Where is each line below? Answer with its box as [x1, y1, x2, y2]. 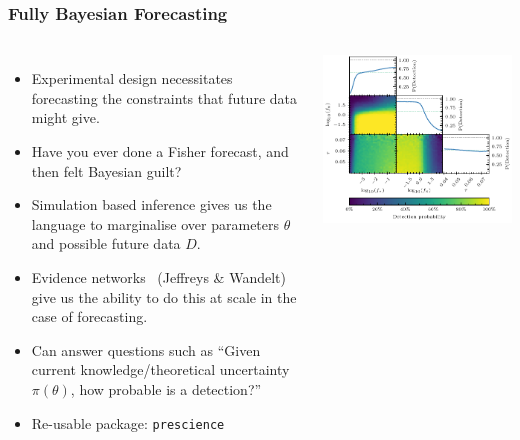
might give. [31, 107, 100, 128]
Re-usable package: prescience [31, 412, 225, 433]
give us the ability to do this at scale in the [31, 286, 297, 307]
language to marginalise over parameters [31, 213, 280, 234]
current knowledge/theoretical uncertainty [31, 359, 290, 380]
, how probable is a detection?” [70, 378, 262, 399]
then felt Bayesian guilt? [31, 160, 182, 181]
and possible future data [31, 233, 181, 254]
